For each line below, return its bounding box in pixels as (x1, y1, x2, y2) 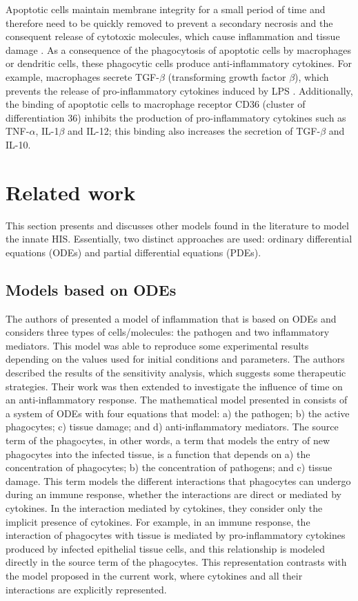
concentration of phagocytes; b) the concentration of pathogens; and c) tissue (6, 460, 332, 475)
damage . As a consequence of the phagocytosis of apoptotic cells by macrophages (6, 42, 351, 57)
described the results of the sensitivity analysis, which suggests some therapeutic (6, 365, 346, 380)
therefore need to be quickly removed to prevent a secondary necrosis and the (6, 15, 333, 30)
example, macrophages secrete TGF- (6, 69, 159, 84)
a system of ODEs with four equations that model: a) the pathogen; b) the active (6, 406, 350, 420)
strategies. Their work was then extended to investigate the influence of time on (6, 379, 343, 393)
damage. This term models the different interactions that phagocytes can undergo (6, 473, 351, 488)
